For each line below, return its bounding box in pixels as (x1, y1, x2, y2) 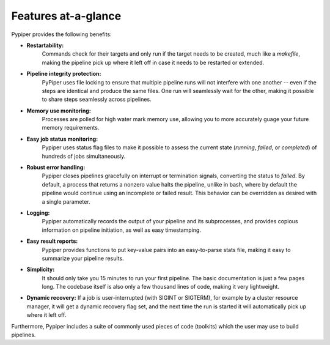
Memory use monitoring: (26, 107, 91, 114)
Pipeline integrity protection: (26, 70, 101, 78)
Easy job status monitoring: (26, 135, 98, 143)
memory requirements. (42, 124, 100, 132)
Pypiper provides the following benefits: (11, 31, 112, 38)
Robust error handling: (26, 164, 86, 171)
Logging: (26, 209, 50, 217)
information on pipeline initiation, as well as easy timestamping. (42, 226, 202, 234)
